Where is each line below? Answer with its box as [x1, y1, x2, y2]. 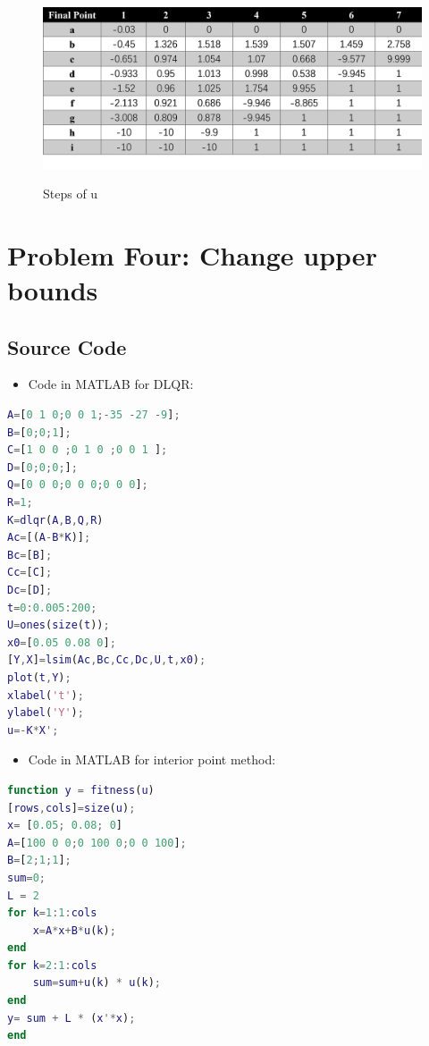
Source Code [7, 333, 127, 360]
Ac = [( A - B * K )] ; [7, 531, 91, 544]
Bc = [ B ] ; [7, 548, 53, 561]
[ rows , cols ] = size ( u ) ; [7, 801, 136, 814]
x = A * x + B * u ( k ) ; [32, 924, 116, 937]
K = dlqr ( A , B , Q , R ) [7, 513, 104, 527]
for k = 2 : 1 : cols [7, 958, 97, 972]
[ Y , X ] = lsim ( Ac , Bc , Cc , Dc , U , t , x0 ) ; [7, 654, 206, 667]
